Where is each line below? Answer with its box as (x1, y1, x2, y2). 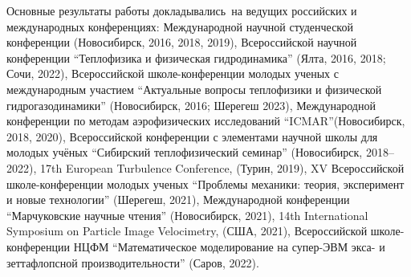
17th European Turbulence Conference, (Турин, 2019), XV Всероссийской (39, 159, 405, 176)
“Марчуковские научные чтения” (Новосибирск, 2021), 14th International (6, 206, 368, 223)
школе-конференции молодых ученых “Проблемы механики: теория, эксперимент (6, 175, 405, 192)
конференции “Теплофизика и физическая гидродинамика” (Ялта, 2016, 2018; (6, 49, 386, 66)
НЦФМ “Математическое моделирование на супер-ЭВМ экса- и (73, 238, 385, 255)
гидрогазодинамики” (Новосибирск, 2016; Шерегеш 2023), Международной (6, 96, 376, 113)
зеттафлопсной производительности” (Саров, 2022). (6, 254, 259, 271)
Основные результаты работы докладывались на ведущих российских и (6, 2, 357, 18)
